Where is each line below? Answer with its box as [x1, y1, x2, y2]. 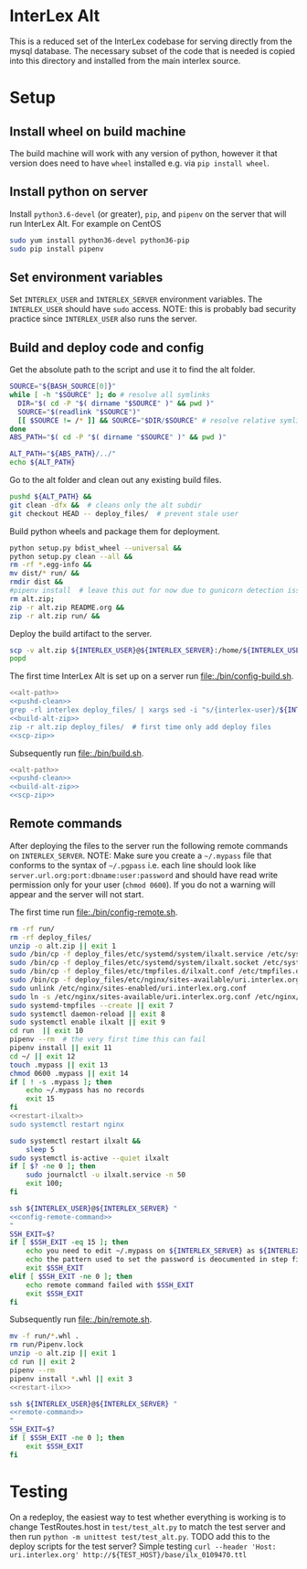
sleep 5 [26, 1145, 55, 1154]
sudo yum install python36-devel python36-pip [9, 235, 190, 245]
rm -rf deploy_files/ [9, 932, 92, 942]
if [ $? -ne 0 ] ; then [9, 1162, 96, 1171]
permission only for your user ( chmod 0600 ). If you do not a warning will [9, 879, 276, 890]
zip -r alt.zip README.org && [9, 603, 125, 612]
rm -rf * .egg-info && [9, 560, 92, 570]
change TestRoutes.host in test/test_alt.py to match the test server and [9, 1521, 286, 1532]
